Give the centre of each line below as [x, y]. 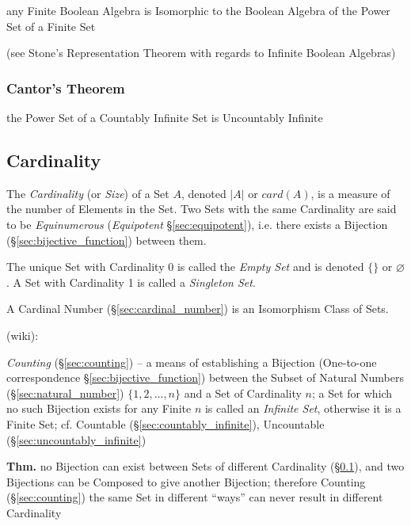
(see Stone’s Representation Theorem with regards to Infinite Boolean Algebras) [201, 53]
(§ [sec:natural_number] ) [65, 393]
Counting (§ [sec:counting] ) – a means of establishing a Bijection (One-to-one [192, 362]
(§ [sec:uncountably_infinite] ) [76, 439]
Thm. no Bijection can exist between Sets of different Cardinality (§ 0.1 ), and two [205, 466]
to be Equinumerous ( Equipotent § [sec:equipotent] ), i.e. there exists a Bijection [197, 224]
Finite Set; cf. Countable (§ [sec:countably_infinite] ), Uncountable [166, 423]
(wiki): [23, 335]
